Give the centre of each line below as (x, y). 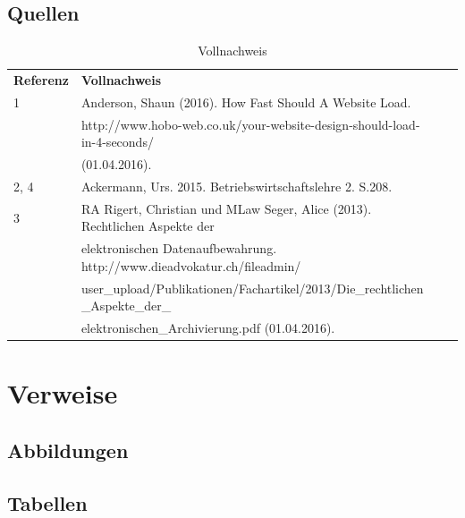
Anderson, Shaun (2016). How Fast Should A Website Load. (246, 102)
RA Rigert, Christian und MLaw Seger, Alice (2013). (226, 208)
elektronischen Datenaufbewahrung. (179, 248)
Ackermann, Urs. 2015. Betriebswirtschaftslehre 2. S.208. (237, 187)
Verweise (63, 393)
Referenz (41, 80)
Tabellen (47, 502)
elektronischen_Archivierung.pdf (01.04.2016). (208, 328)
